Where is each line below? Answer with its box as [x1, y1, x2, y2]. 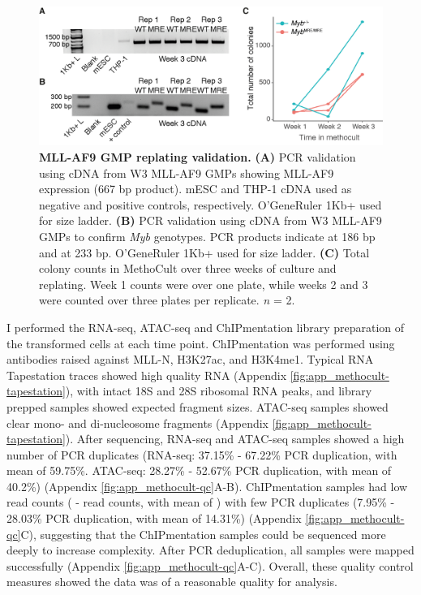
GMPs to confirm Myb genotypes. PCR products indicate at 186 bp [39, 227, 376, 244]
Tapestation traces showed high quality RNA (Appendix [6, 366, 287, 383]
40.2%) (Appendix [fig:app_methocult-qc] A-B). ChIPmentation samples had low [6, 477, 408, 494]
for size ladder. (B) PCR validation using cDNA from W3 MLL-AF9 [39, 212, 382, 229]
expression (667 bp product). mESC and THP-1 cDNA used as [39, 180, 352, 197]
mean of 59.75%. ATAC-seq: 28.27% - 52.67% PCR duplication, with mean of [6, 462, 392, 479]
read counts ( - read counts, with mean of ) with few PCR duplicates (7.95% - [6, 494, 395, 511]
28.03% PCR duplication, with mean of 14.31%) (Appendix [6, 510, 302, 527]
